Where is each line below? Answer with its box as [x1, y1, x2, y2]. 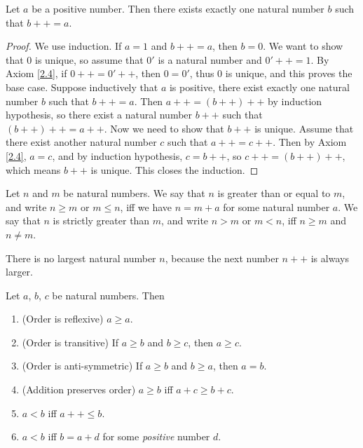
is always [310, 250, 349, 265]
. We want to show [263, 39, 343, 53]
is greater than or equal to [217, 186, 331, 201]
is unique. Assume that [254, 121, 354, 135]
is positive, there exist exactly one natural [169, 79, 350, 94]
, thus [189, 66, 214, 81]
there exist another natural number [6, 135, 157, 149]
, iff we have [120, 199, 172, 214]
